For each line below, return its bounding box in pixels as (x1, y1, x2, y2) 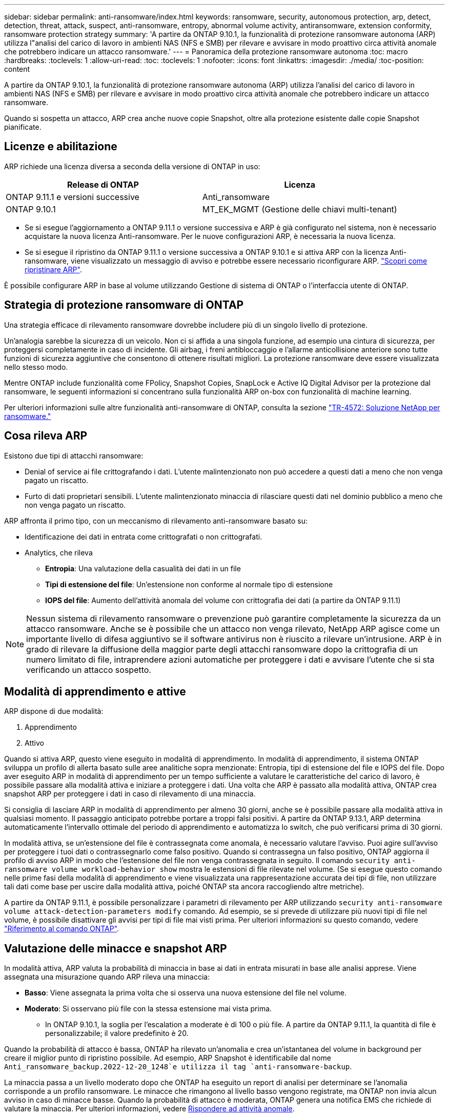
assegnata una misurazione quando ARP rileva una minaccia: (4, 972, 210, 982)
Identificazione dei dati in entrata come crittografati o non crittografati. (25, 532, 262, 541)
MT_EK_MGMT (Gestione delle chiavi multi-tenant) (202, 204, 397, 214)
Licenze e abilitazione (4, 140, 117, 153)
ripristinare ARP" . (25, 265, 82, 274)
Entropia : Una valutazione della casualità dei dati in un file (45, 564, 241, 573)
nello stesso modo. (4, 362, 68, 371)
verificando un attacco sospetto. (26, 664, 151, 675)
